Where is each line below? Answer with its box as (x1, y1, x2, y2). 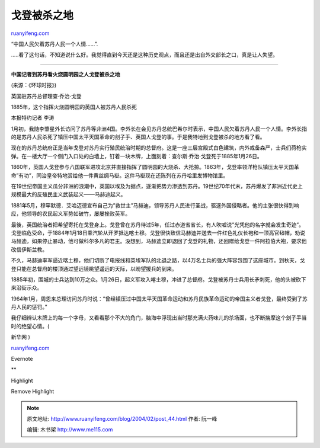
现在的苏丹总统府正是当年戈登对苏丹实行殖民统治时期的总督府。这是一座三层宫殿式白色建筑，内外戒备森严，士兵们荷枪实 (11, 144, 307, 151)
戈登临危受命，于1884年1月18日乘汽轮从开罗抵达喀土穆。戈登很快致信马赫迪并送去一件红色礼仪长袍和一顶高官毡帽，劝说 (11, 229, 306, 236)
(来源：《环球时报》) (11, 82, 57, 89)
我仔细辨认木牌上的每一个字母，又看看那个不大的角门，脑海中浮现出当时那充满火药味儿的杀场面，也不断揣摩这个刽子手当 (11, 314, 307, 321)
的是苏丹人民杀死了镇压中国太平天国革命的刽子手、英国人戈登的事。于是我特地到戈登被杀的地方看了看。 (11, 133, 265, 140)
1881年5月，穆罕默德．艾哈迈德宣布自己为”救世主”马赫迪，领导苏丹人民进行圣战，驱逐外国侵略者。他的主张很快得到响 (11, 201, 299, 209)
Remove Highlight (11, 388, 55, 395)
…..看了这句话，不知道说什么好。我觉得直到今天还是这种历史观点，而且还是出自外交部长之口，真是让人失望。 (11, 51, 279, 59)
